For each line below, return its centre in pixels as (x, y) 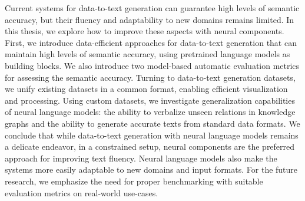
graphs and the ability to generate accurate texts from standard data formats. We (152, 123)
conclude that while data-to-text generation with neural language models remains (152, 135)
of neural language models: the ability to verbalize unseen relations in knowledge (150, 112)
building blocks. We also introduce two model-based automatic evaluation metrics (152, 65)
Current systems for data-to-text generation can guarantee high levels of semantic (152, 8)
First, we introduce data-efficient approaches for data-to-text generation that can (151, 42)
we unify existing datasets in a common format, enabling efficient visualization (146, 89)
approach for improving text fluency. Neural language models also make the (141, 158)
